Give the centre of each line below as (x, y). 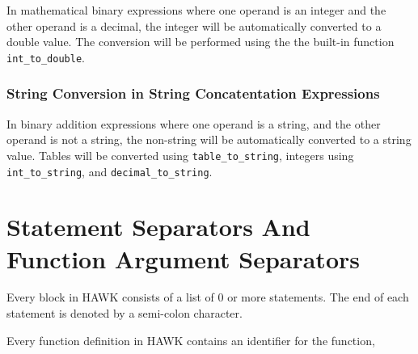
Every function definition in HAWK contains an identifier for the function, (191, 340)
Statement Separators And (158, 227)
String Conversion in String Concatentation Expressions (193, 93)
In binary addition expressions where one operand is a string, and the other (194, 123)
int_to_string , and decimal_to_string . (110, 171)
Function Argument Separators (183, 258)
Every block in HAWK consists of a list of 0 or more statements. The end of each (208, 297)
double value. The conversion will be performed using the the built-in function (201, 42)
